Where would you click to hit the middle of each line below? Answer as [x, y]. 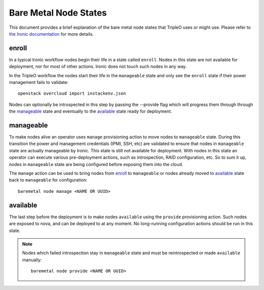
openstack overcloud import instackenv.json [72, 93]
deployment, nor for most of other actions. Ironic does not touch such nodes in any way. [98, 66]
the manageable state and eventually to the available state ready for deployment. [90, 111]
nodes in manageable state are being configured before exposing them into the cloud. [96, 164]
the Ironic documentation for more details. [51, 34]
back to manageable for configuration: [48, 180]
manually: [32, 260]
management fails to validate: [39, 83]
